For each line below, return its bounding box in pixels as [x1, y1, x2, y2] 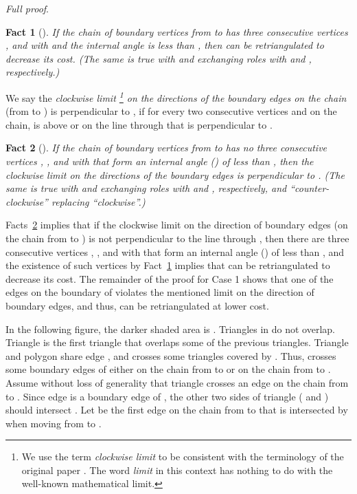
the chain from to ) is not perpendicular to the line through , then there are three [5, 230, 349, 245]
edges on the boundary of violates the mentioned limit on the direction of [5, 285, 314, 299]
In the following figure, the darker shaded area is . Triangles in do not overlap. [5, 321, 335, 336]
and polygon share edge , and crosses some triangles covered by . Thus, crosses [5, 348, 336, 363]
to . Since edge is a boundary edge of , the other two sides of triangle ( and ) [5, 389, 329, 403]
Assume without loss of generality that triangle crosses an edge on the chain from [5, 375, 349, 389]
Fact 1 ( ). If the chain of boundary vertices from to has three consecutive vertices [5, 24, 348, 39]
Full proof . [5, 1, 49, 15]
